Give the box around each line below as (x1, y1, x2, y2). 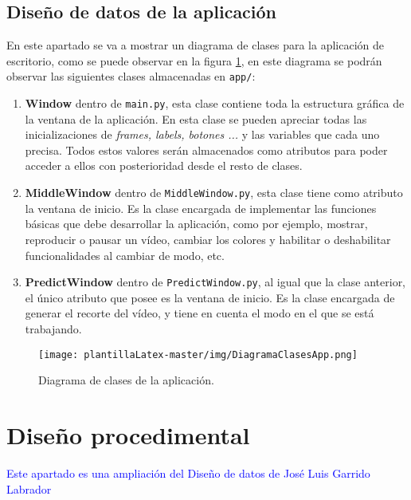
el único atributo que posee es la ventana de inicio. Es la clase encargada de (25, 289, 395, 305)
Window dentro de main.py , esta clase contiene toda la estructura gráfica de (25, 95, 405, 112)
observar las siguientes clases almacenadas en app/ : (6, 68, 256, 85)
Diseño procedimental (6, 418, 250, 451)
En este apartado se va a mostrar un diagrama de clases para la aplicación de (6, 37, 385, 53)
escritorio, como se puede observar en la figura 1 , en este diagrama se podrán (6, 52, 382, 69)
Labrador (6, 480, 52, 497)
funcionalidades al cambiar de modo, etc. (25, 246, 225, 263)
